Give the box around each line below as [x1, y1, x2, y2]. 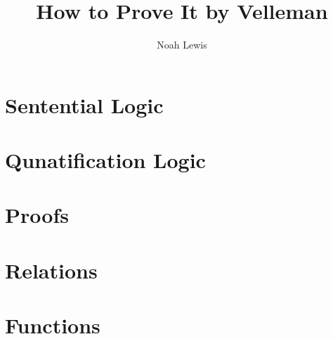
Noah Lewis [157, 37, 207, 52]
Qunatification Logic [5, 146, 206, 174]
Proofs [5, 200, 69, 229]
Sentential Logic [5, 90, 164, 119]
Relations [5, 255, 98, 284]
